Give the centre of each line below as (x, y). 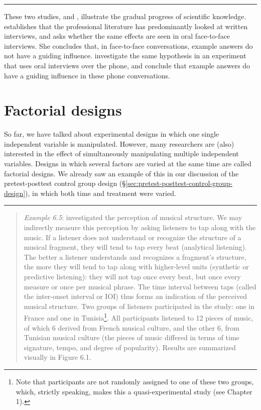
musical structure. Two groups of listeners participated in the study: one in (139, 306)
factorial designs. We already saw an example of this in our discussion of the (121, 173)
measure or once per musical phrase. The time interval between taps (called (140, 286)
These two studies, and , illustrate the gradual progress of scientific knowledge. (125, 16)
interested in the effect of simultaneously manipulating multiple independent (121, 153)
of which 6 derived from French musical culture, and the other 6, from (132, 327)
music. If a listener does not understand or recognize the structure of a (133, 237)
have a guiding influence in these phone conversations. (87, 75)
